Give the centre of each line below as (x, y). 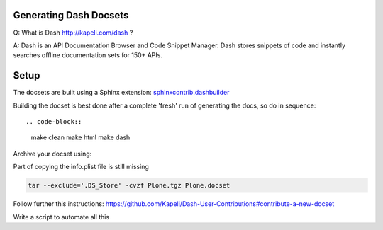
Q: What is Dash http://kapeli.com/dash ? (73, 33)
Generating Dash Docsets (71, 15)
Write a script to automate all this (61, 217)
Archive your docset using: (52, 154)
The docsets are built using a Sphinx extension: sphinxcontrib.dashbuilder (121, 93)
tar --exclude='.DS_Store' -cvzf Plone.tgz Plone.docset (129, 185)
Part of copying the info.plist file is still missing (81, 167)
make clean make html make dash (81, 137)
